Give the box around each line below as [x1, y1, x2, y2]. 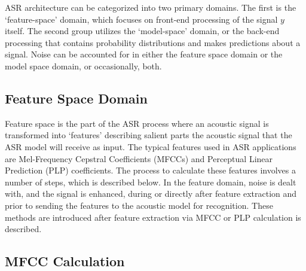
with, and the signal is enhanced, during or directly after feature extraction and [5, 187, 297, 200]
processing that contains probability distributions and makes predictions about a [5, 36, 301, 48]
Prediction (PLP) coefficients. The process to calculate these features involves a [5, 164, 296, 176]
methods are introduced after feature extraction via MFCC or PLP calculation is [5, 211, 301, 223]
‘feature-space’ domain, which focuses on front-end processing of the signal [5, 13, 278, 25]
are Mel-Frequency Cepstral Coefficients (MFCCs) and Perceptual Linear [5, 152, 273, 165]
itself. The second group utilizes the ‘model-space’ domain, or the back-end [5, 25, 280, 37]
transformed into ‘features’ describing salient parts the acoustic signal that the [5, 129, 292, 141]
